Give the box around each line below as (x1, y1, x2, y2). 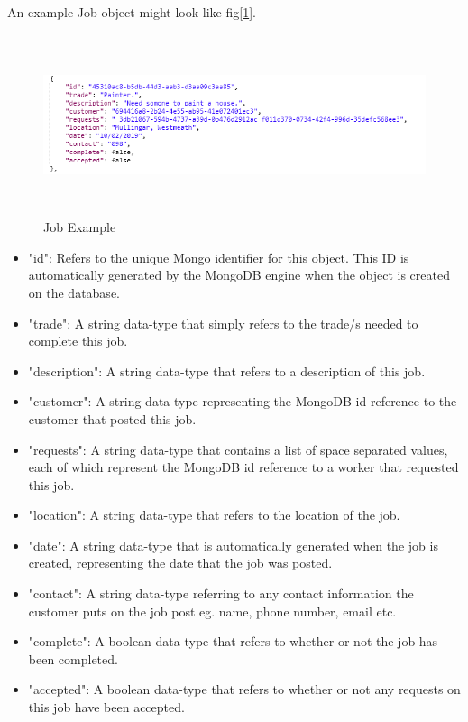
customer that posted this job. (28, 409, 197, 428)
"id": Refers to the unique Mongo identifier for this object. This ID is (28, 247, 409, 266)
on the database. (28, 282, 120, 301)
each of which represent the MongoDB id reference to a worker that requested (28, 458, 459, 477)
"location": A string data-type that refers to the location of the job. (28, 505, 400, 524)
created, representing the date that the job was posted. (28, 553, 333, 572)
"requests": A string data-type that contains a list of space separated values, (28, 440, 448, 458)
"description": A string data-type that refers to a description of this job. (28, 361, 426, 380)
